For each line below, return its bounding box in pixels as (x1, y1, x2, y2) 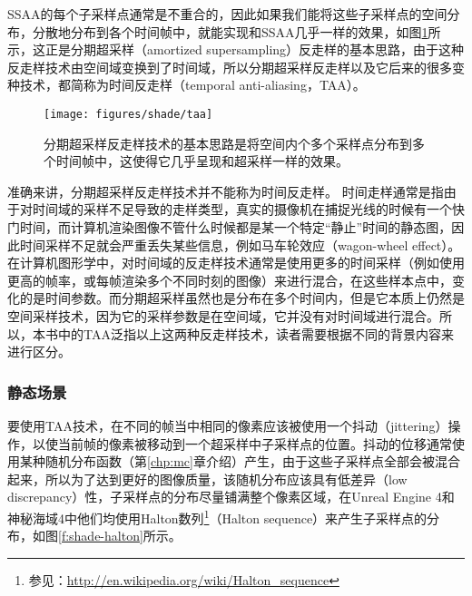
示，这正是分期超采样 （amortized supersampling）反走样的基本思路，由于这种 (7, 40, 465, 59)
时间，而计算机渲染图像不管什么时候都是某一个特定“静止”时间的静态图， (19, 218, 452, 236)
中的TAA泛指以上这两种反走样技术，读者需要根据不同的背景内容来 (57, 324, 454, 343)
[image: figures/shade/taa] (44, 107, 213, 121)
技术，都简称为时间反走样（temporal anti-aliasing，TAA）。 (19, 75, 366, 94)
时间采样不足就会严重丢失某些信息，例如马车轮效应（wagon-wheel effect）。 (19, 235, 461, 254)
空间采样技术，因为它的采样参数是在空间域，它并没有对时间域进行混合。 (7, 306, 439, 325)
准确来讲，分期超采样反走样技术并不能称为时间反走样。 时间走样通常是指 (7, 181, 444, 200)
